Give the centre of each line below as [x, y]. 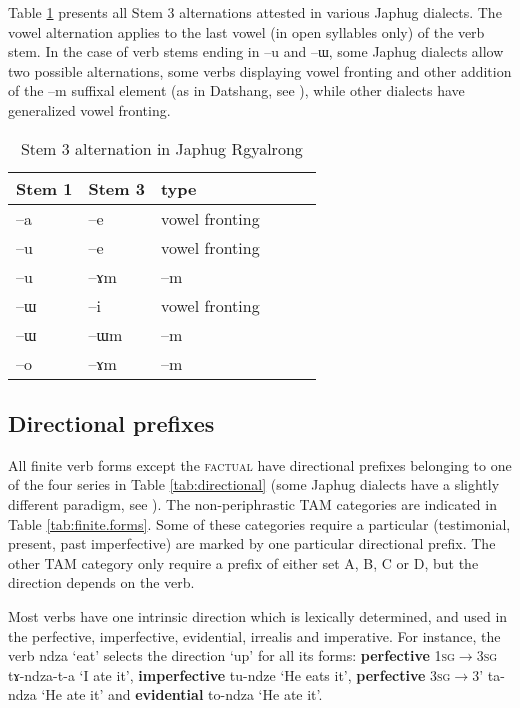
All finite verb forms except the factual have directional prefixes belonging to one [260, 464]
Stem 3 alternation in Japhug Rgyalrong [161, 148]
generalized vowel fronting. [89, 109]
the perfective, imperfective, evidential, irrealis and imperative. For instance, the [254, 635]
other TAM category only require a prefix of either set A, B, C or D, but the [243, 562]
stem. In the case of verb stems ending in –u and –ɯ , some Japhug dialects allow [256, 51]
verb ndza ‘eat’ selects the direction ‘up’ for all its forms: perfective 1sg [231, 655]
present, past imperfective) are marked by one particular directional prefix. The [252, 543]
